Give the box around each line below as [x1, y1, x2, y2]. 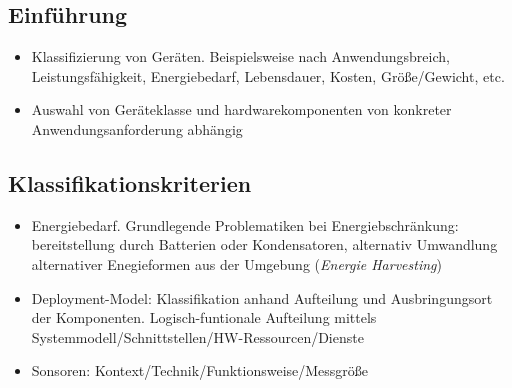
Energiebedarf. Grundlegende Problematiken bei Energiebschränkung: [31, 214, 459, 235]
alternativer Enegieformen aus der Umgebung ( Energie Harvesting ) [31, 253, 442, 274]
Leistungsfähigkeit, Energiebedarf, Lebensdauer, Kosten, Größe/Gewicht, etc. [31, 65, 505, 86]
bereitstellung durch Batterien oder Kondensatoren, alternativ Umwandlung [31, 234, 498, 255]
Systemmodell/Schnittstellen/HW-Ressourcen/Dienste [31, 326, 364, 347]
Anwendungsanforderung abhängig [31, 118, 243, 139]
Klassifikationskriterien [8, 167, 252, 198]
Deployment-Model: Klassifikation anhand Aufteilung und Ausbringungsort [31, 287, 493, 308]
